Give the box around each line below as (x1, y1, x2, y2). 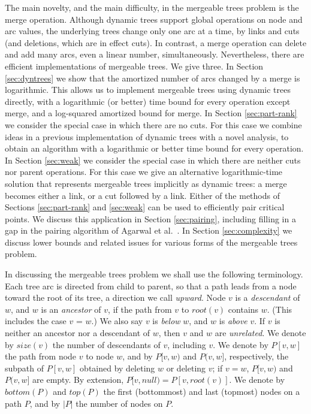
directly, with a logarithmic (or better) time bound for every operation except (5, 95, 291, 107)
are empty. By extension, (32, 373, 124, 386)
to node (86, 350, 114, 362)
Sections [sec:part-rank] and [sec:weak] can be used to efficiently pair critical (5, 201, 285, 213)
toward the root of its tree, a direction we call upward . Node (5, 291, 226, 304)
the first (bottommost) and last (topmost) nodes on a (103, 385, 300, 397)
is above (219, 315, 247, 327)
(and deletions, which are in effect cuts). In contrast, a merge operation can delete (5, 36, 307, 49)
